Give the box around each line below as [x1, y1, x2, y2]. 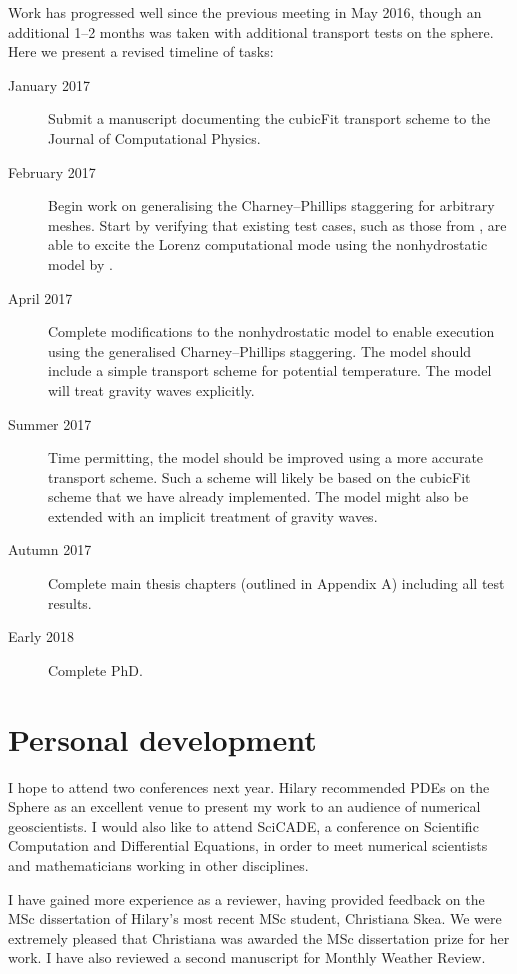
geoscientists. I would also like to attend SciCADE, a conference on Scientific [8, 815, 479, 836]
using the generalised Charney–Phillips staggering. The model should [48, 340, 472, 361]
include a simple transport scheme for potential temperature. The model [48, 360, 492, 381]
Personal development [8, 718, 317, 759]
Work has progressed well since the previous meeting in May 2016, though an [8, 2, 482, 22]
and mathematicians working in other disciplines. [8, 854, 309, 875]
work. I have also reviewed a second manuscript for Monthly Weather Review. [8, 947, 486, 968]
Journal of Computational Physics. [48, 127, 261, 148]
